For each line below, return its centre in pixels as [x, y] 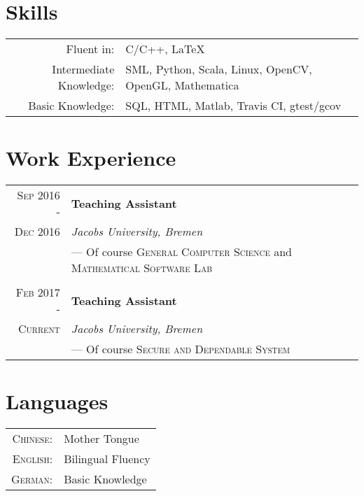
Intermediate [83, 69]
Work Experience [91, 158]
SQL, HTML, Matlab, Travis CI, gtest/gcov [233, 106]
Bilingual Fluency [107, 459]
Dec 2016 [37, 232]
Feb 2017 [38, 292]
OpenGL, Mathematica [182, 85]
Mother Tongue [101, 439]
